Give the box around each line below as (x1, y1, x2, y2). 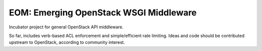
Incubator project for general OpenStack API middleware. (9, 24, 124, 30)
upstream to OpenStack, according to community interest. (9, 39, 125, 45)
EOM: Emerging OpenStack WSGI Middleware (9, 7, 197, 18)
